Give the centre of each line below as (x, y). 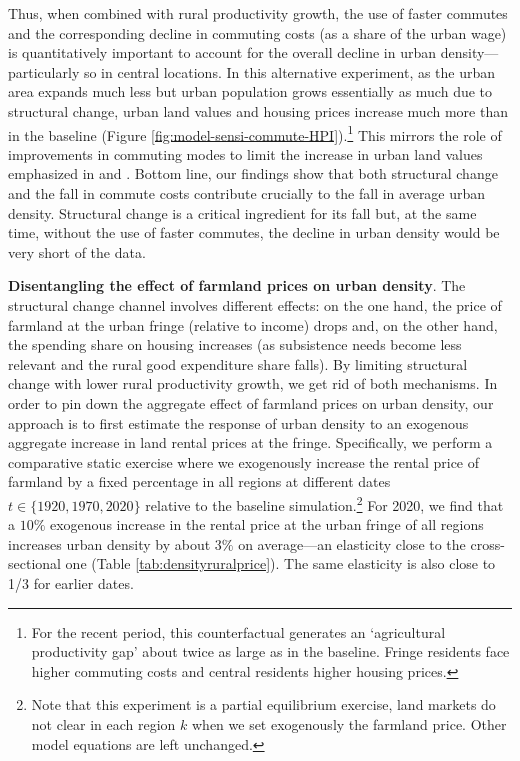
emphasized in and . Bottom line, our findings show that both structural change (253, 173)
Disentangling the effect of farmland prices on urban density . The (237, 285)
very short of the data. (77, 251)
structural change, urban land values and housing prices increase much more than (258, 110)
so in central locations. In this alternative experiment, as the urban (289, 71)
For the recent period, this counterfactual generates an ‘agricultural (238, 631)
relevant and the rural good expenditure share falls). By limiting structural (238, 363)
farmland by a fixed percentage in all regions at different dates (199, 481)
